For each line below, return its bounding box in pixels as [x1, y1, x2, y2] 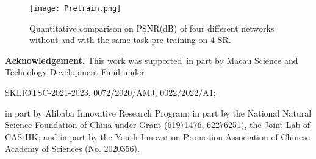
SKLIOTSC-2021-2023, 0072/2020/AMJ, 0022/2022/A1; [5, 86, 216, 99]
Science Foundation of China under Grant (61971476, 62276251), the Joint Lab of [5, 118, 311, 131]
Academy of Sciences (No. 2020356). [5, 142, 140, 155]
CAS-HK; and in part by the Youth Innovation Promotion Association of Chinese [5, 130, 310, 143]
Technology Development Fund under [5, 66, 145, 78]
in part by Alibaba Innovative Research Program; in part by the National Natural [5, 106, 312, 119]
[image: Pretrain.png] [29, 4, 121, 13]
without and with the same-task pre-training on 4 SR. [29, 33, 231, 46]
